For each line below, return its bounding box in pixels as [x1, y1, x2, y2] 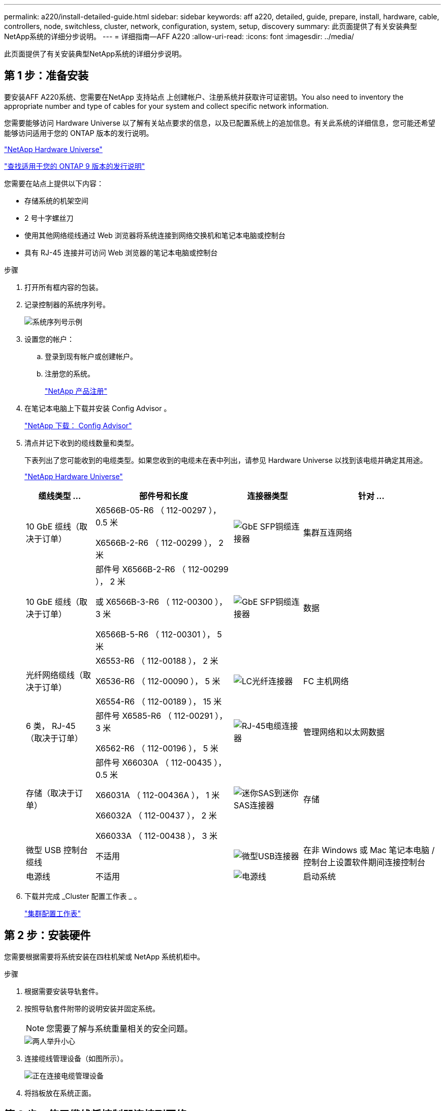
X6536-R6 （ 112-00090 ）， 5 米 [95, 676, 220, 686]
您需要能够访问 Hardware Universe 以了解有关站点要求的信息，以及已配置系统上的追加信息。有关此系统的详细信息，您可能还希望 [4, 118, 435, 127]
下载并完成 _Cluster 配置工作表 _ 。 [24, 891, 141, 900]
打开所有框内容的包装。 [24, 282, 103, 291]
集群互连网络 [303, 527, 352, 538]
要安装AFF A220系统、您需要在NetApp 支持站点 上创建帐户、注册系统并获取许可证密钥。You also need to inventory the [4, 92, 404, 101]
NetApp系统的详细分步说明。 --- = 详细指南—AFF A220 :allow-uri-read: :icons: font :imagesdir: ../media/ [4, 32, 354, 41]
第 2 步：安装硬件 [4, 929, 91, 942]
